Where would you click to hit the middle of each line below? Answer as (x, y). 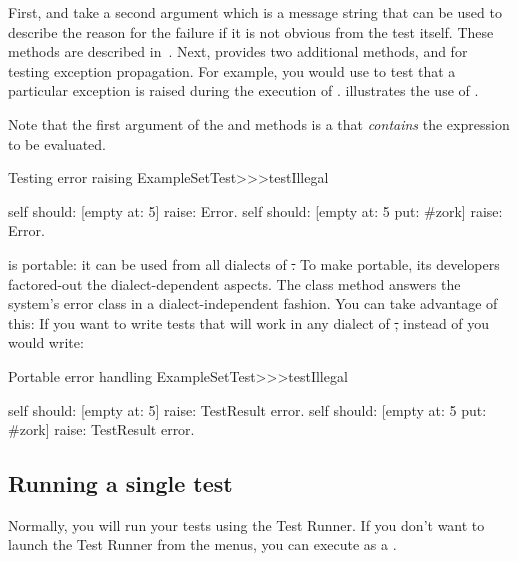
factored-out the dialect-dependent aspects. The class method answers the (234, 283)
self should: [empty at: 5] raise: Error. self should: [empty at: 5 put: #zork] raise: (255, 210)
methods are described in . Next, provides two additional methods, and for (238, 51)
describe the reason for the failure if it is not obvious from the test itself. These (251, 31)
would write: (46, 342)
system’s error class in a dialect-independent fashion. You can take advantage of (253, 303)
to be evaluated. (57, 143)
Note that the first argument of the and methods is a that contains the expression (259, 123)
